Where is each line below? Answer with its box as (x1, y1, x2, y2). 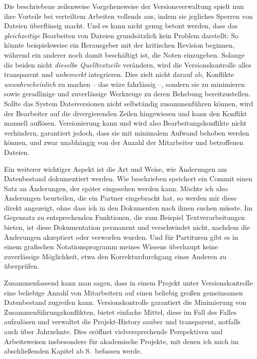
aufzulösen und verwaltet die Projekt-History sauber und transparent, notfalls (4, 316, 241, 327)
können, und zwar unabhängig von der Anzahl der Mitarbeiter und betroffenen (4, 137, 244, 147)
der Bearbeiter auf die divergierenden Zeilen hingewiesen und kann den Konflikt (4, 108, 247, 118)
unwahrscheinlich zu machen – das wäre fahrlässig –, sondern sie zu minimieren (4, 78, 245, 89)
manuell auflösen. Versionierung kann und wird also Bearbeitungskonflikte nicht (4, 118, 247, 128)
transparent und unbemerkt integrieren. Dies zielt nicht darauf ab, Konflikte (4, 69, 234, 79)
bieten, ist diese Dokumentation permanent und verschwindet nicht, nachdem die (4, 222, 250, 232)
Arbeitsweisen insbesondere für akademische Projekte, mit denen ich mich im (4, 336, 239, 346)
